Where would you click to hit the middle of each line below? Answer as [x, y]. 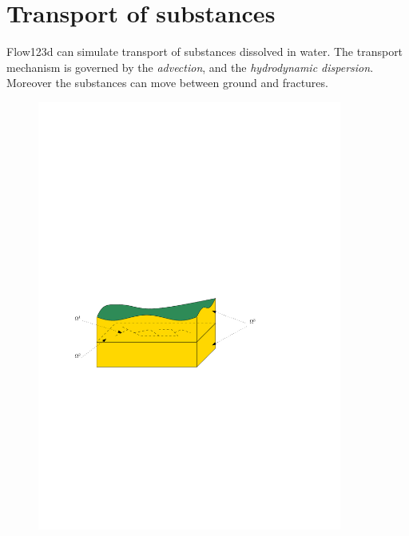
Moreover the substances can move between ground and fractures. [167, 83]
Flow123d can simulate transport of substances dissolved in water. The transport [205, 52]
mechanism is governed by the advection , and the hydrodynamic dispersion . [190, 67]
